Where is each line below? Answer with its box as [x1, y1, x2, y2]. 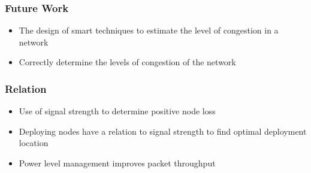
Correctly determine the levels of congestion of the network [19, 56, 236, 68]
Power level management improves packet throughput [19, 157, 216, 169]
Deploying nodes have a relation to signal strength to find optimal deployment [19, 125, 307, 137]
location [19, 136, 49, 149]
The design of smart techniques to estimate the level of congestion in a [19, 24, 279, 37]
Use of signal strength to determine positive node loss [19, 105, 216, 117]
